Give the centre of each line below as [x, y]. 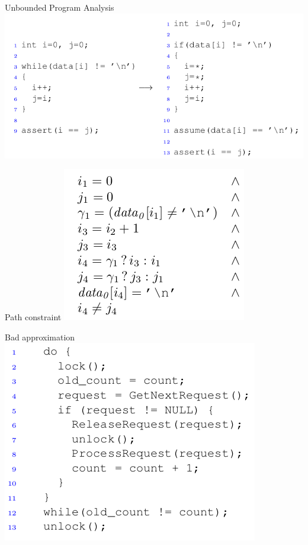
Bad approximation [40, 337]
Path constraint [33, 317]
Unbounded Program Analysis [60, 7]
